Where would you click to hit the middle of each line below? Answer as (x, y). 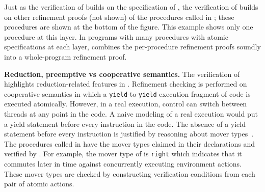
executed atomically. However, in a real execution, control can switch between (126, 104)
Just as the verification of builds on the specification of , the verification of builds (131, 7)
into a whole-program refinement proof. (65, 56)
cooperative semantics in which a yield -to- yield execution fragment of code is (127, 93)
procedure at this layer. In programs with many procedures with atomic (116, 36)
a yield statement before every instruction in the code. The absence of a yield (125, 124)
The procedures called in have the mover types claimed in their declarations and (129, 143)
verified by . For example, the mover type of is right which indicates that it (123, 154)
